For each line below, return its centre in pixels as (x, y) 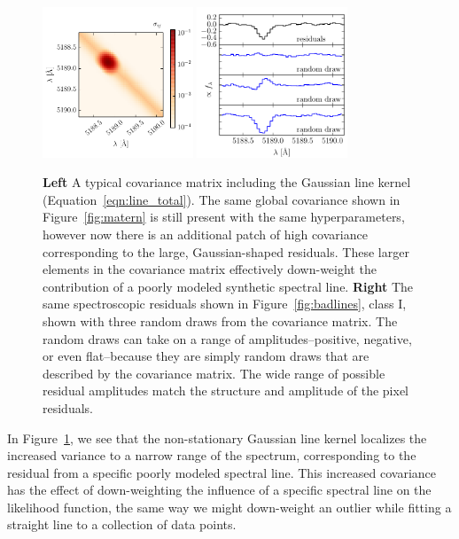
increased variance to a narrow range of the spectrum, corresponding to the (212, 455)
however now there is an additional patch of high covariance (205, 234)
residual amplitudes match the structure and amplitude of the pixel (226, 391)
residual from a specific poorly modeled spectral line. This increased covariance (222, 472)
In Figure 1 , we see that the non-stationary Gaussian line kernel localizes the (217, 437)
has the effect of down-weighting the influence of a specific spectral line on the (219, 490)
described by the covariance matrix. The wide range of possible (214, 373)
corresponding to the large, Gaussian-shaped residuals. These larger (226, 251)
